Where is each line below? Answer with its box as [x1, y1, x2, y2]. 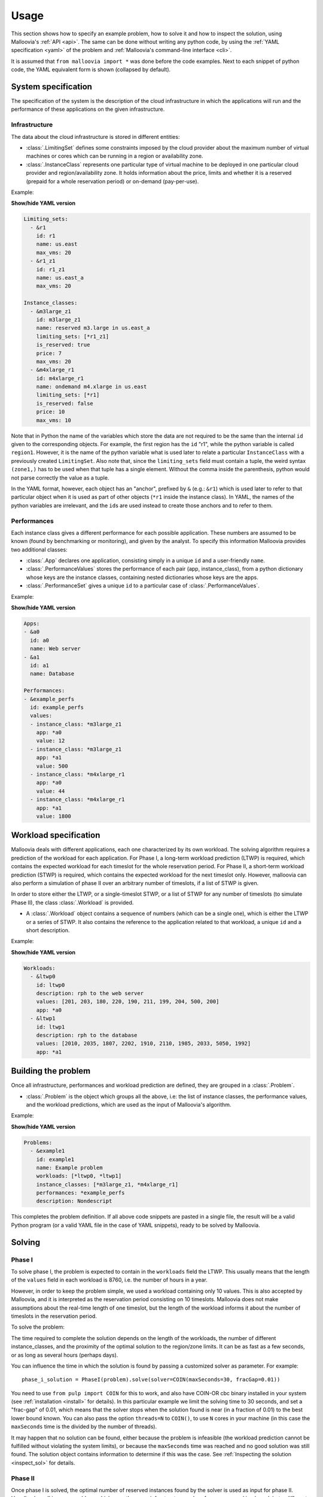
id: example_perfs [30, 704, 84, 711]
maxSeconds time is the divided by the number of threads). [11, 1423, 157, 1431]
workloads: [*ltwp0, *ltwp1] [36, 1172, 122, 1180]
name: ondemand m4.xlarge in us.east [36, 383, 147, 390]
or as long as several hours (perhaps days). [11, 1351, 118, 1359]
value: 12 [36, 737, 65, 744]
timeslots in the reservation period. [11, 1312, 97, 1320]
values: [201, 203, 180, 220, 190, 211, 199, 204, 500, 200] [36, 998, 220, 1005]
